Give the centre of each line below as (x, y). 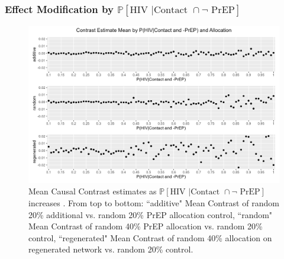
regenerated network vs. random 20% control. (111, 249)
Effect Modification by (59, 9)
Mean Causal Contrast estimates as (93, 191)
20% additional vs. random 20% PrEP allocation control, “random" (151, 214)
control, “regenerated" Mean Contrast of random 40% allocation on (150, 237)
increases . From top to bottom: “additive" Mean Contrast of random (154, 202)
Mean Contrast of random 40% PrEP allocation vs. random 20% (146, 226)
